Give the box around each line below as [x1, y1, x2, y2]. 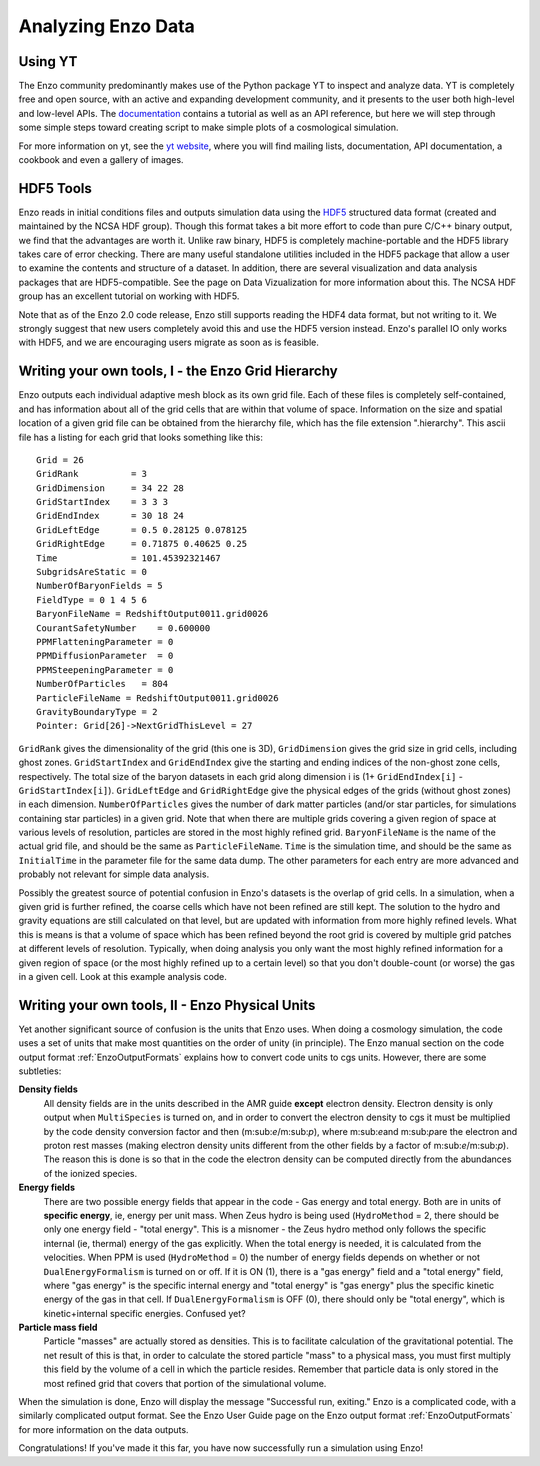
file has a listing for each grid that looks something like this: [18, 431, 264, 443]
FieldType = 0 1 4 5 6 [36, 594, 148, 605]
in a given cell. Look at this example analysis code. [18, 970, 227, 982]
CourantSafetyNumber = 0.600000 [36, 622, 211, 634]
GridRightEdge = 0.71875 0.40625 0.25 [36, 538, 248, 550]
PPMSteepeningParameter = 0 [36, 664, 174, 675]
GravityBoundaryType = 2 [36, 706, 158, 717]
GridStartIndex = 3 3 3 [36, 496, 169, 508]
